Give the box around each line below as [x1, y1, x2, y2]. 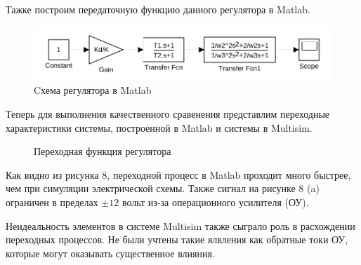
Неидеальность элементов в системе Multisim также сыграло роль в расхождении [6, 218, 355, 233]
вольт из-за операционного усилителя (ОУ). [122, 194, 309, 209]
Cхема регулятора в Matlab [34, 83, 152, 97]
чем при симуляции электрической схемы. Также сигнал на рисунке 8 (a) [6, 181, 320, 196]
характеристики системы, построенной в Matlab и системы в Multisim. [6, 120, 313, 135]
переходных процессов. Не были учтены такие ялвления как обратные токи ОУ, [6, 232, 348, 247]
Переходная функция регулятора [34, 144, 171, 158]
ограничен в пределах [6, 194, 98, 209]
